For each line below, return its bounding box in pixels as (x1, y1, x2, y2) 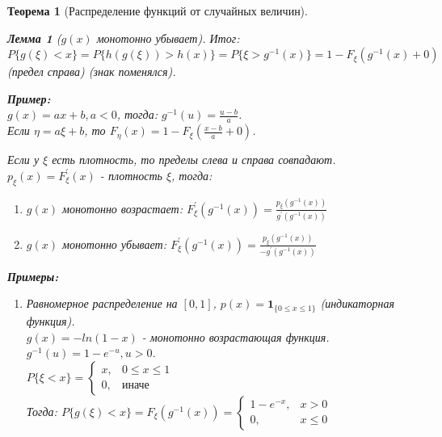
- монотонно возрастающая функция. (141, 328, 330, 345)
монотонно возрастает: (61, 200, 183, 216)
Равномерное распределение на (26, 295, 178, 312)
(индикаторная (320, 295, 394, 312)
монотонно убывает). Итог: (96, 29, 240, 46)
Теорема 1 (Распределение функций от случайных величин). (7, 2, 308, 19)
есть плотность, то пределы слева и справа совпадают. (52, 151, 336, 168)
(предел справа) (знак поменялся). (7, 63, 176, 80)
